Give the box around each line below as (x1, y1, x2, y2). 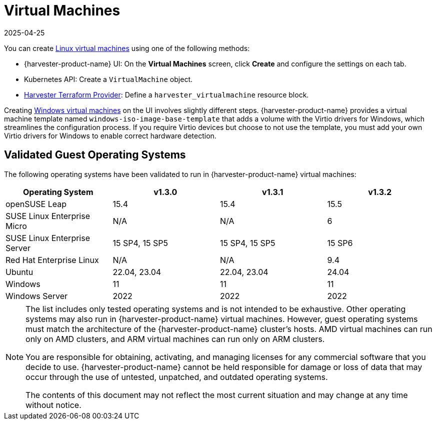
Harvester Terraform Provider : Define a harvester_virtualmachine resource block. (24, 90, 309, 99)
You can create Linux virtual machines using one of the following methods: (4, 43, 250, 52)
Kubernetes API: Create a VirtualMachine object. (24, 74, 192, 83)
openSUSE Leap (5, 198, 67, 209)
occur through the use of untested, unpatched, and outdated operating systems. (25, 371, 328, 382)
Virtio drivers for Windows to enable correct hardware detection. (4, 131, 216, 140)
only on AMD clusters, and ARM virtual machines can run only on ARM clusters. (25, 333, 325, 344)
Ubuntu (5, 266, 33, 277)
